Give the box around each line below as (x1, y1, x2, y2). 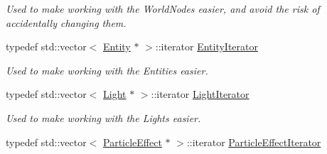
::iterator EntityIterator (155, 39, 259, 54)
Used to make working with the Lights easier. (6, 110, 201, 125)
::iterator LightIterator (151, 87, 250, 101)
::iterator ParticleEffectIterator (186, 134, 321, 149)
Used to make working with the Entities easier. (6, 62, 208, 77)
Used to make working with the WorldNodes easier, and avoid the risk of (6, 1, 320, 16)
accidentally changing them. (6, 15, 127, 30)
